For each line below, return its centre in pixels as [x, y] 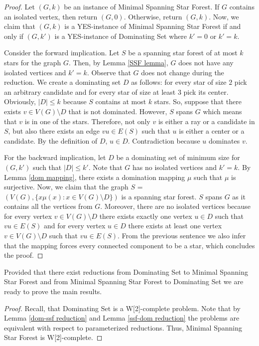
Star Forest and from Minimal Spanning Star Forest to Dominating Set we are [124, 281]
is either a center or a [212, 131]
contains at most [121, 101]
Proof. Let [19, 6]
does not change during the [183, 72]
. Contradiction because [164, 140]
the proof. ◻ [24, 255]
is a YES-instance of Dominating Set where [121, 36]
